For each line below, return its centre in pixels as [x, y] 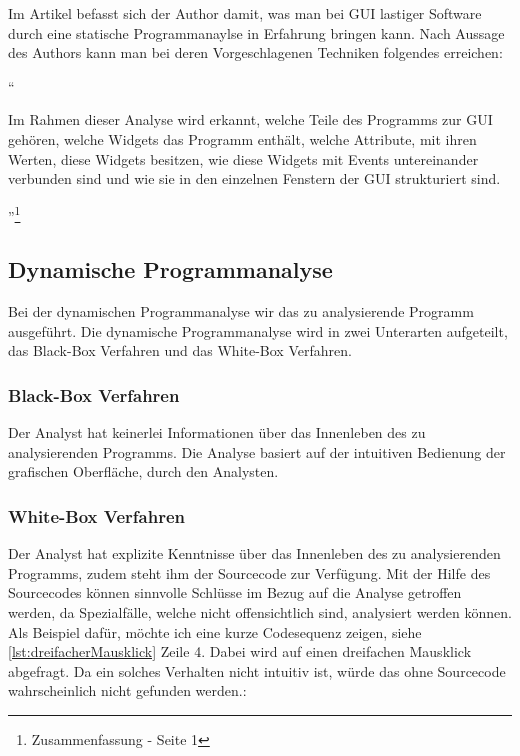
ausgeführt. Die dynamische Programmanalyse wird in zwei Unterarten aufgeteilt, [258, 330]
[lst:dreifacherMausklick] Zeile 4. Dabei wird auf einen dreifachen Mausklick [240, 651]
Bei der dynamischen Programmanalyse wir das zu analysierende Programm [241, 311]
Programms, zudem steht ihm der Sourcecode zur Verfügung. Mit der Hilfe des [249, 572]
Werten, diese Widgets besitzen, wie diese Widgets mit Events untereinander [243, 158]
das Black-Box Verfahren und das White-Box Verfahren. [180, 350]
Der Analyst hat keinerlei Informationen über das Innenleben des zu [217, 432]
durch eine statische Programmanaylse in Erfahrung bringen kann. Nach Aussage [256, 32]
